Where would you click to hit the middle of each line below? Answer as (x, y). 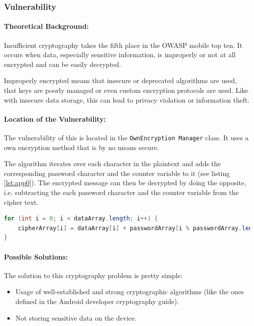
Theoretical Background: (46, 26)
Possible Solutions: (36, 256)
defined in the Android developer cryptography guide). (97, 301)
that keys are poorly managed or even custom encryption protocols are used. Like (126, 90)
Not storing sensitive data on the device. (76, 317)
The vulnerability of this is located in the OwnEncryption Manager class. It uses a (126, 137)
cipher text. (21, 202)
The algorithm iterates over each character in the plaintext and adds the (113, 163)
